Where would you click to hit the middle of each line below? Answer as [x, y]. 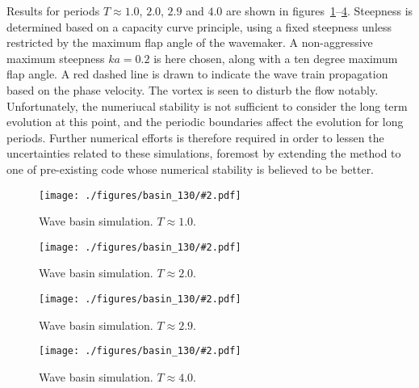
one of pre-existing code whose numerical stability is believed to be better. [191, 169]
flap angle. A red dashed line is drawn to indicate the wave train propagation [197, 74]
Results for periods [53, 11]
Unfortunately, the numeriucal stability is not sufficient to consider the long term [207, 105]
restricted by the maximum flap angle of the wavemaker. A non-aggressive [190, 42]
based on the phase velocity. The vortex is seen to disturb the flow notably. [193, 89]
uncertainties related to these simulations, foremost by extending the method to [204, 153]
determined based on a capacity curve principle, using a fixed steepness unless [199, 26]
